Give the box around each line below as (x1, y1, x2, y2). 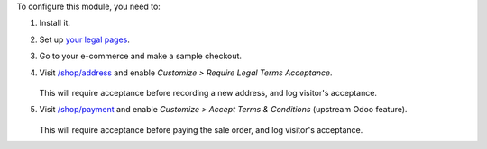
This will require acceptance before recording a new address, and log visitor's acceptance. (39, 87, 378, 98)
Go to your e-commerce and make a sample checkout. (39, 50, 243, 62)
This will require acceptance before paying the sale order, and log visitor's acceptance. (39, 124, 363, 135)
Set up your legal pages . (39, 34, 131, 45)
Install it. (39, 18, 71, 29)
